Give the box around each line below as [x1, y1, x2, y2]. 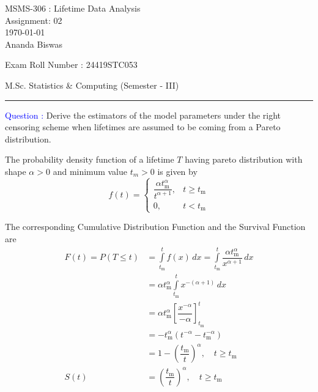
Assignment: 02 [5, 13, 62, 26]
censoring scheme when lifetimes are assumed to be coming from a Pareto [5, 120, 281, 133]
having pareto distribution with [185, 153, 303, 166]
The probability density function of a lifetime [5, 153, 174, 166]
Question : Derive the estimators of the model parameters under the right [5, 108, 281, 121]
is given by [157, 165, 198, 177]
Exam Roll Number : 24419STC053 [5, 58, 138, 71]
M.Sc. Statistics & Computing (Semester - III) [5, 78, 179, 91]
